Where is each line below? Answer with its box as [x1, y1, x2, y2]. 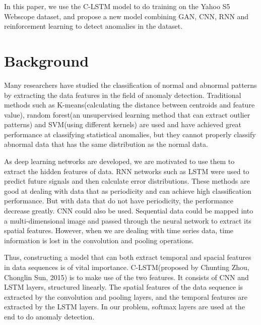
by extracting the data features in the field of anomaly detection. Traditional [4, 89, 241, 100]
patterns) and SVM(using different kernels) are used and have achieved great [4, 119, 242, 130]
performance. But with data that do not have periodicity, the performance [4, 195, 234, 206]
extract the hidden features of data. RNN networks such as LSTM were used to [4, 166, 249, 176]
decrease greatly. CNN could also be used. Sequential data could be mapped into [4, 205, 253, 216]
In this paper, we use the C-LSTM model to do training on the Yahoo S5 [4, 1, 230, 11]
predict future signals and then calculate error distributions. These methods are [4, 176, 250, 186]
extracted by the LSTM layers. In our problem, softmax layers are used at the [4, 301, 245, 312]
